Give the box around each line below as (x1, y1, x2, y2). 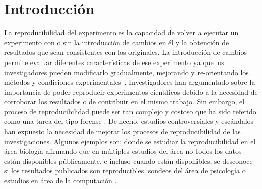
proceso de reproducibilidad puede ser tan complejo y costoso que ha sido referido (4, 106, 256, 116)
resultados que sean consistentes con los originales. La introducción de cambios (4, 47, 247, 57)
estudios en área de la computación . (4, 175, 117, 186)
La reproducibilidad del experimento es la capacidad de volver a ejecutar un (4, 27, 239, 38)
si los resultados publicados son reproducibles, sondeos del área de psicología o (4, 165, 246, 176)
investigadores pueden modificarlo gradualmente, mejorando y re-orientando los (4, 67, 249, 77)
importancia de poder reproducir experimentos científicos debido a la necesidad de (4, 86, 258, 97)
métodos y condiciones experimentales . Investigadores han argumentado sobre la (4, 77, 255, 87)
